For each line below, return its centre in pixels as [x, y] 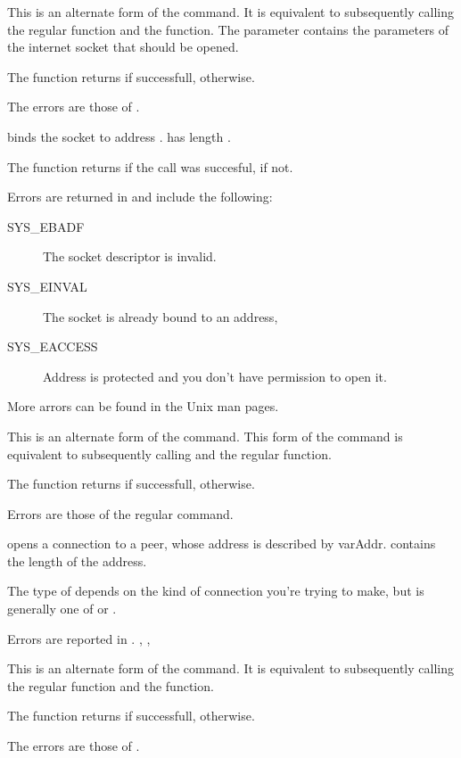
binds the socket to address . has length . [119, 136]
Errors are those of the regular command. [120, 513]
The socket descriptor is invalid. [130, 256]
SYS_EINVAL [47, 286]
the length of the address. [77, 560]
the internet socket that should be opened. [123, 47]
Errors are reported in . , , [79, 638]
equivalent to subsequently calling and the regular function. [169, 453]
